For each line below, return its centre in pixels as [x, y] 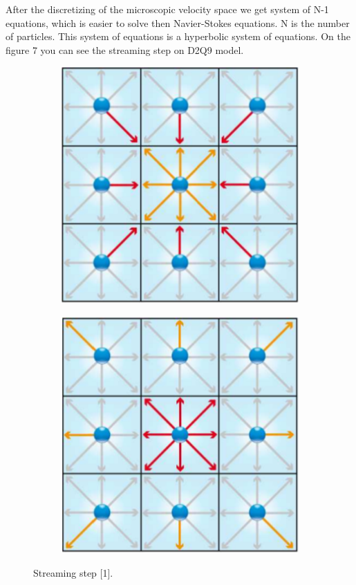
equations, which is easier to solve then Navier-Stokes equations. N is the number [178, 22]
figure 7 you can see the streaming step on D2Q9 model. [125, 49]
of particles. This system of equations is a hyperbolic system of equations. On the [178, 36]
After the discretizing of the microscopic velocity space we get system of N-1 [167, 9]
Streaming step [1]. [73, 572]
